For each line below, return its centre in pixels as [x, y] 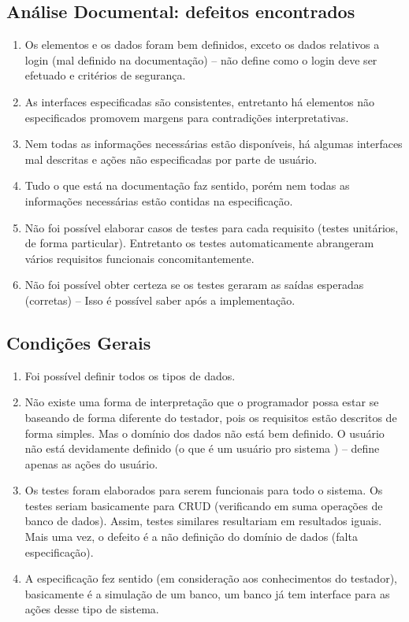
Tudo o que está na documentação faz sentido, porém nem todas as [187, 185]
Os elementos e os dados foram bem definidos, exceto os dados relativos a [202, 44]
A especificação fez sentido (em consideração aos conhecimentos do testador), [211, 578]
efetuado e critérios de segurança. [105, 75]
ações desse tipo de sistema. [92, 609]
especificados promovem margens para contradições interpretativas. [187, 117]
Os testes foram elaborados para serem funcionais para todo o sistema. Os [204, 490]
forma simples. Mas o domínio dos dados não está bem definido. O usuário [204, 433]
